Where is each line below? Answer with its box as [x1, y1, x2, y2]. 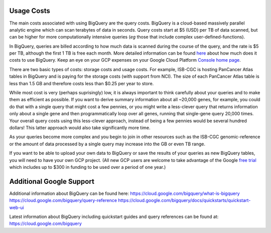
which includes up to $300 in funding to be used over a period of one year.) [9, 164, 166, 170]
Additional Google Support [9, 177, 95, 185]
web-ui [9, 204, 25, 210]
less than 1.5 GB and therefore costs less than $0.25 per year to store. [9, 80, 154, 86]
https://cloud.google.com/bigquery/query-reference [9, 197, 117, 203]
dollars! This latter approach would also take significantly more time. [9, 124, 151, 130]
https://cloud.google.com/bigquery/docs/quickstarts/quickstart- [118, 197, 251, 203]
